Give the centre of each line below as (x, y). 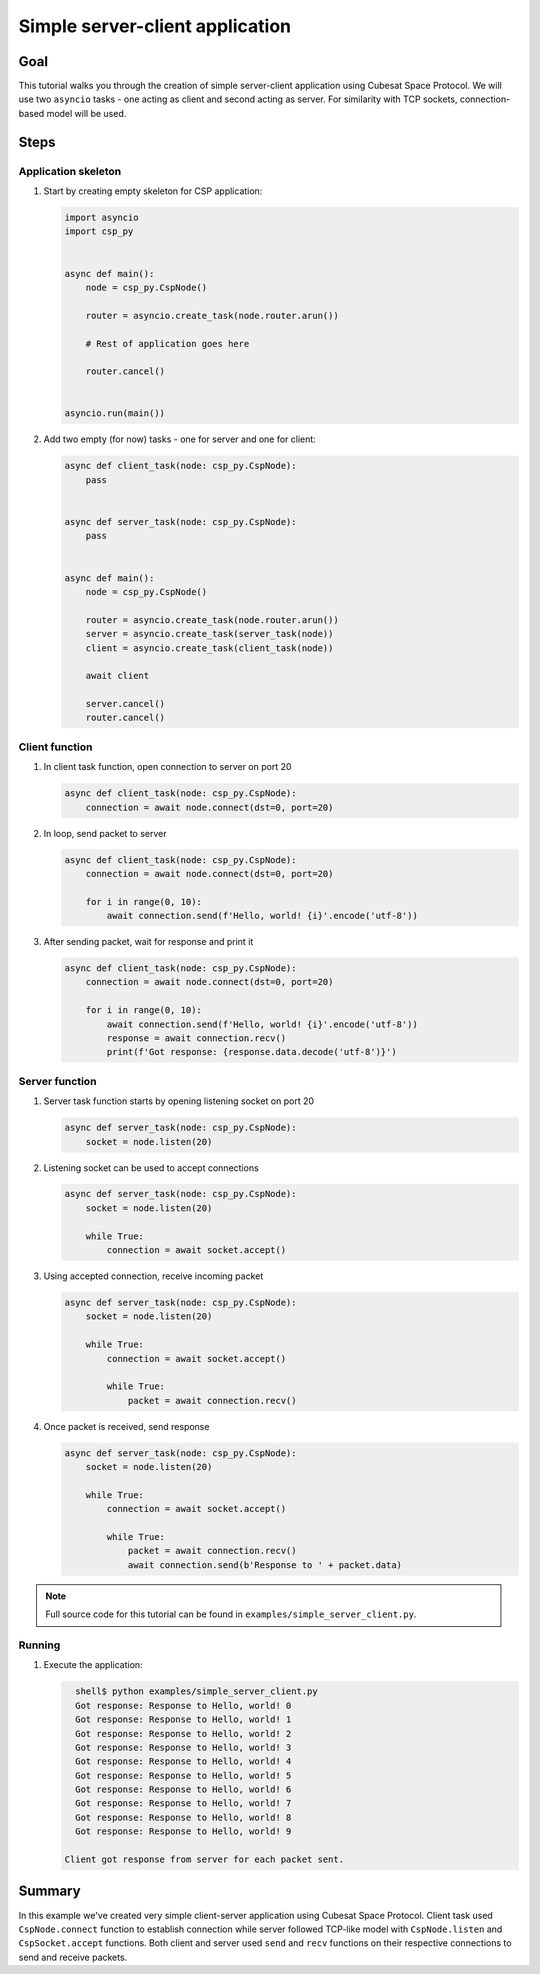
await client (117, 676)
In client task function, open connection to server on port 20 (167, 767)
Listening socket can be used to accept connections (151, 1167)
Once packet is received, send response (126, 1426)
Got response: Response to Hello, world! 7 (183, 1803)
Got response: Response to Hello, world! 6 (183, 1789)
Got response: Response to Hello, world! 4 (183, 1761)
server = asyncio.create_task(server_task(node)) (209, 634)
